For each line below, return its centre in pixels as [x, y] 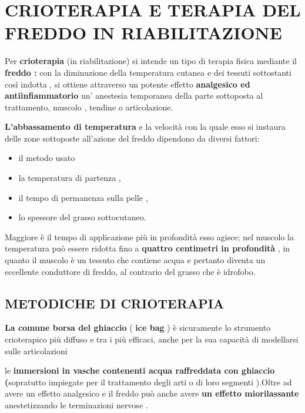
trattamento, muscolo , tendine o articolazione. [89, 107]
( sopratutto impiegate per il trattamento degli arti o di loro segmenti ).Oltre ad [148, 382]
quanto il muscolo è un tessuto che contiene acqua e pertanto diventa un [135, 260]
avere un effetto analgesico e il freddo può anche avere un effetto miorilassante [152, 393]
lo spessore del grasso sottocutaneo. [82, 217]
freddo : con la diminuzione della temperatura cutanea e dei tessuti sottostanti [148, 72]
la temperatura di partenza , [70, 178]
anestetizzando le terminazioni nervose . [76, 404]
